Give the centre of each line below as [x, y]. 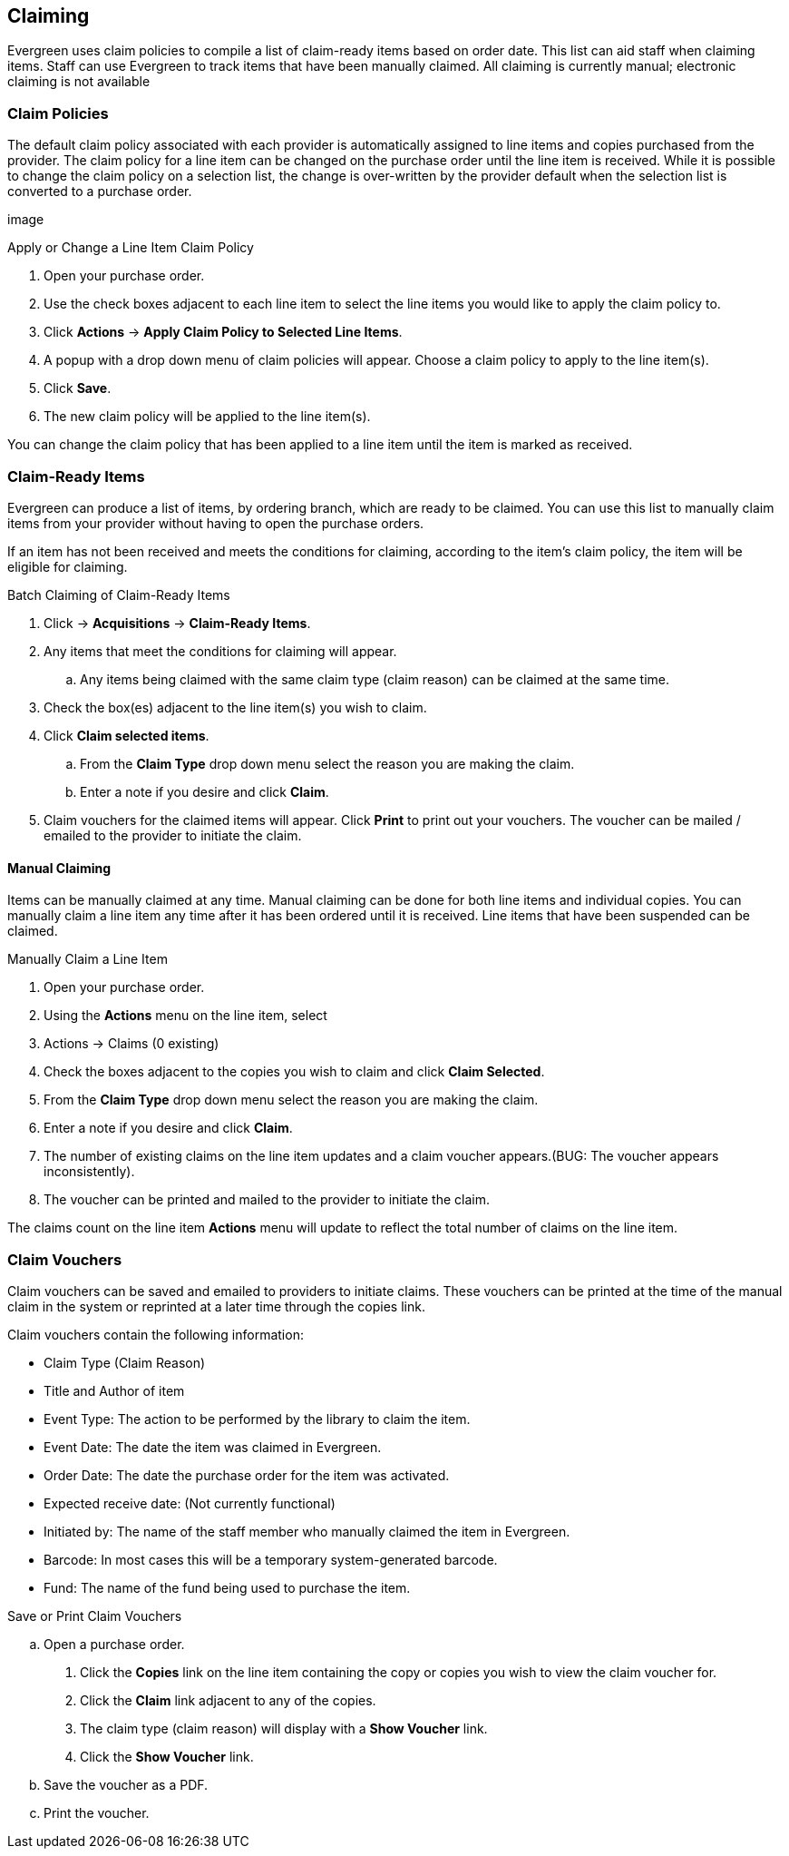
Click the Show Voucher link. [167, 1756]
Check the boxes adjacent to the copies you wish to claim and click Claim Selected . [294, 1072]
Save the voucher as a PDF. [126, 1784]
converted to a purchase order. [100, 191]
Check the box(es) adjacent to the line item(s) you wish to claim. [235, 707]
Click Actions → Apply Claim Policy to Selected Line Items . [223, 332]
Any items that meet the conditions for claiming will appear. [220, 651]
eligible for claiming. [68, 566]
